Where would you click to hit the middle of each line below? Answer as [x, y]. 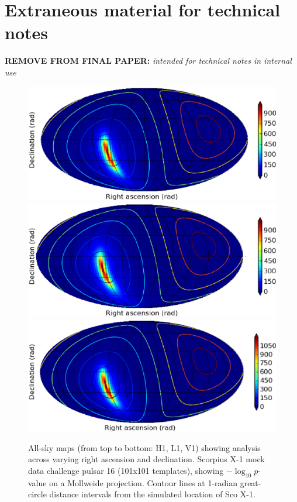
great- [251, 482]
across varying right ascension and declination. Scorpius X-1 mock [146, 459]
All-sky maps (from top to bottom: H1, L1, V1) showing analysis [144, 447]
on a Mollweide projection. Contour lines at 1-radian [143, 482]
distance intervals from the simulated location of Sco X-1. [152, 494]
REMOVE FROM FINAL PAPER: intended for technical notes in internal [148, 61]
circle [37, 494]
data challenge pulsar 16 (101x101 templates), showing [126, 470]
